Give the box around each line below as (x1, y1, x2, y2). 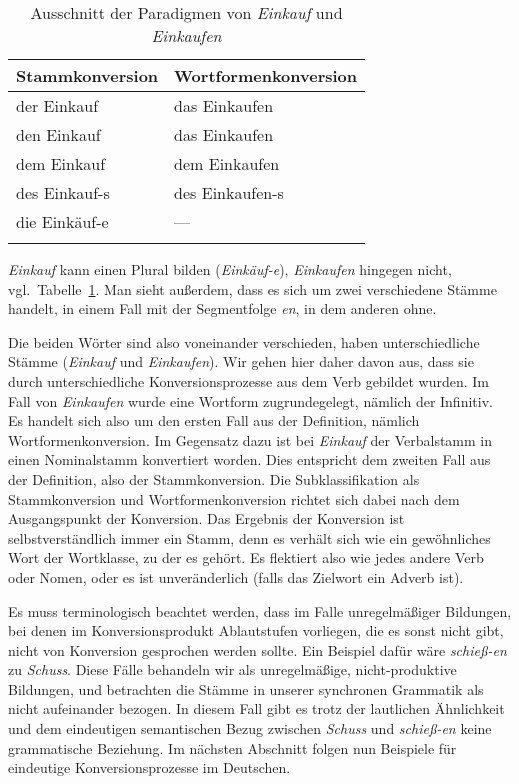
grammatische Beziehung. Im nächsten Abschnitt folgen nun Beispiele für (8, 737, 457, 758)
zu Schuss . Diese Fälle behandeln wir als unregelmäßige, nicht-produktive (8, 659, 457, 680)
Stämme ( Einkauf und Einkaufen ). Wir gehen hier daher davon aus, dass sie (8, 351, 474, 372)
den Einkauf (16, 123, 101, 146)
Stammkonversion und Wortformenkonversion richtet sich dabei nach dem (8, 488, 460, 509)
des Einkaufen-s (174, 181, 284, 204)
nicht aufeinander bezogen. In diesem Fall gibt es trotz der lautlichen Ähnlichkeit (8, 698, 505, 719)
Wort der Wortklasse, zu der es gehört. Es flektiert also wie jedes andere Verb (8, 547, 484, 568)
